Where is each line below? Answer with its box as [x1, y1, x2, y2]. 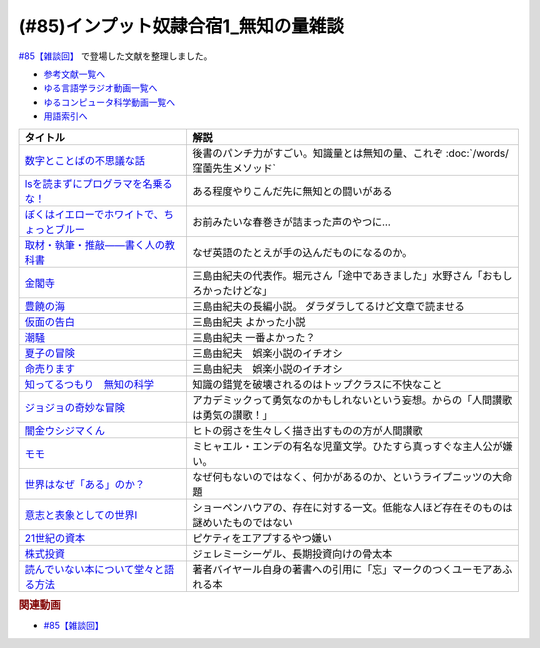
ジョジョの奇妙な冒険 [24, 400, 125, 414]
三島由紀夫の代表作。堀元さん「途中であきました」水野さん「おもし [191, 268, 513, 282]
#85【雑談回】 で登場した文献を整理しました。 [18, 50, 213, 62]
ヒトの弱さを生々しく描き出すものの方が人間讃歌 [191, 423, 423, 437]
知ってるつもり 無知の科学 [24, 377, 155, 391]
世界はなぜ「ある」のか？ [24, 477, 145, 491]
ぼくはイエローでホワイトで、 [24, 207, 164, 221]
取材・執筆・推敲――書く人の [24, 238, 165, 252]
